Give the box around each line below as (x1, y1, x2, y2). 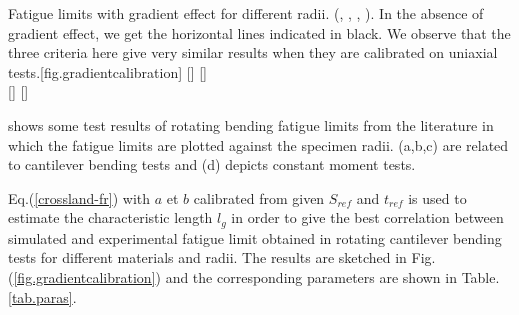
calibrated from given (193, 187, 325, 208)
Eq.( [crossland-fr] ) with (8, 187, 151, 208)
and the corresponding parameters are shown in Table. (165, 266, 500, 287)
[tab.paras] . (8, 286, 77, 307)
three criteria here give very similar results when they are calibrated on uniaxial (8, 42, 498, 63)
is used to (408, 187, 467, 208)
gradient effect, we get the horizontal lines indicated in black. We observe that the (8, 22, 511, 43)
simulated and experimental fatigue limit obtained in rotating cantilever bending (8, 227, 502, 248)
